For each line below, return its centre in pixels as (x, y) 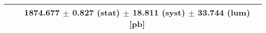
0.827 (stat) (96, 12)
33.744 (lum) (224, 12)
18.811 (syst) (159, 12)
